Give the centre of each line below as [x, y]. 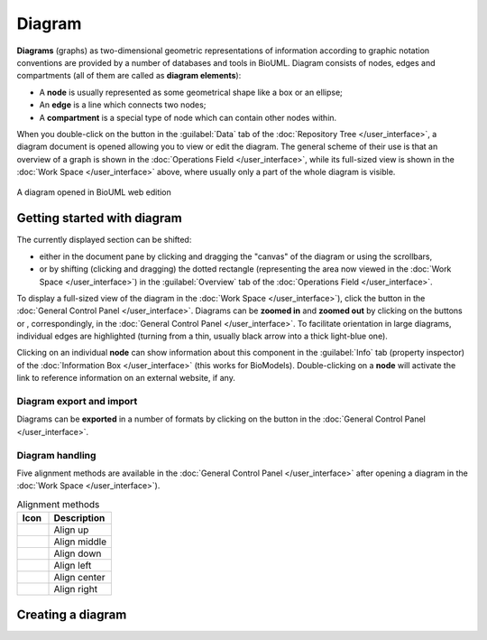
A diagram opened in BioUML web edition [94, 192]
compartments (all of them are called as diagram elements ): [129, 76]
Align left [73, 566]
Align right [76, 589]
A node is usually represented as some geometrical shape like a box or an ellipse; [191, 92]
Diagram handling [56, 455]
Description [79, 518]
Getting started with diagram [99, 218]
